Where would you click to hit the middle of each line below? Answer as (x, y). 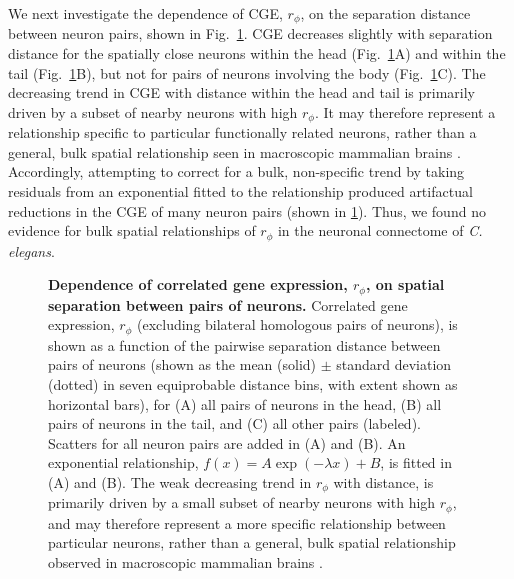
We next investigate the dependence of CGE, (145, 13)
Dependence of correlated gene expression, (198, 284)
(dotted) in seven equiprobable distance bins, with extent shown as (253, 383)
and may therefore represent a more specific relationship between (247, 522)
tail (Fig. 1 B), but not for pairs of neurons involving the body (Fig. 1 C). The (247, 72)
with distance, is (383, 481)
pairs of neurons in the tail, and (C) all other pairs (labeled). (234, 423)
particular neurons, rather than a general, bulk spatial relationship (252, 542)
